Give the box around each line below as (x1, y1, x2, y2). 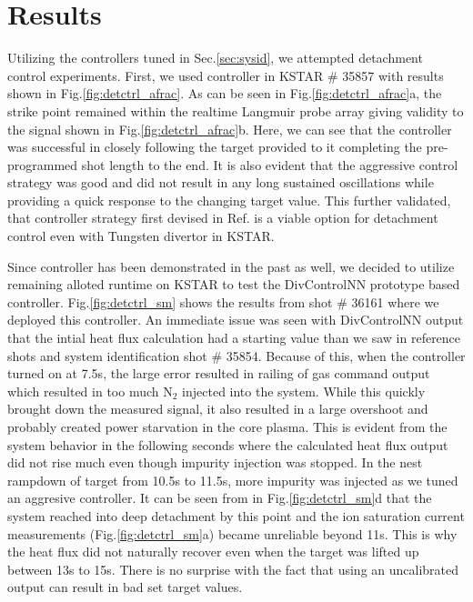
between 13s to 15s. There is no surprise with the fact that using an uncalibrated (7, 559, 459, 578)
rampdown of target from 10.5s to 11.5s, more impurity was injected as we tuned (7, 470, 458, 489)
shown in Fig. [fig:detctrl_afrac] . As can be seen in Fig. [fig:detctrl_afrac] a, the (7, 84, 442, 103)
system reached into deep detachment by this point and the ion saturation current (7, 506, 465, 525)
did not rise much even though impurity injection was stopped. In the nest (7, 453, 423, 472)
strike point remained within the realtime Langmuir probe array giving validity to (7, 101, 464, 120)
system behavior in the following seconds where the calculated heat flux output (7, 435, 448, 454)
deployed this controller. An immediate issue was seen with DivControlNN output (7, 310, 464, 329)
